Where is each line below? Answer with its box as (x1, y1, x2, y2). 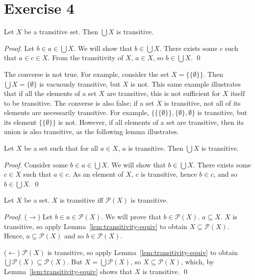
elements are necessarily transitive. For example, (4, 107, 149, 117)
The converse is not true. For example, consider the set (4, 69, 169, 79)
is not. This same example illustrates (130, 78, 241, 89)
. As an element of (68, 169, 124, 179)
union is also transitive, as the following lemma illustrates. (4, 126, 179, 137)
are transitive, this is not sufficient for (106, 88, 221, 98)
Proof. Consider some (4, 159, 68, 169)
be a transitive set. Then (24, 26, 99, 37)
